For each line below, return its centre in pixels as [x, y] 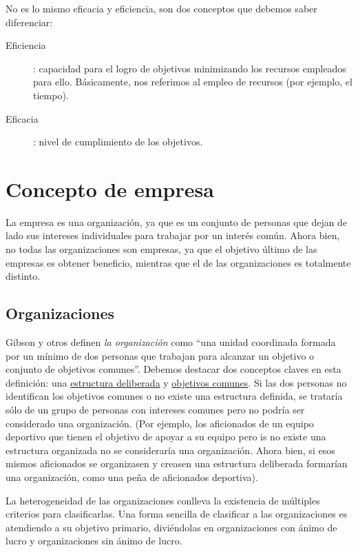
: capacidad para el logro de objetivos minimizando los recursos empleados [190, 68]
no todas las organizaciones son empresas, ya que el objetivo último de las [161, 249]
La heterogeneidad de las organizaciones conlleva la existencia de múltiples [163, 500]
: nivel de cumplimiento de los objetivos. [118, 142]
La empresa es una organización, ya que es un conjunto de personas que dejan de [177, 222]
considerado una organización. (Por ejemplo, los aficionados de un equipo [160, 423]
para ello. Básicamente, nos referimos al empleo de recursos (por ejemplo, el [193, 82]
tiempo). [51, 95]
